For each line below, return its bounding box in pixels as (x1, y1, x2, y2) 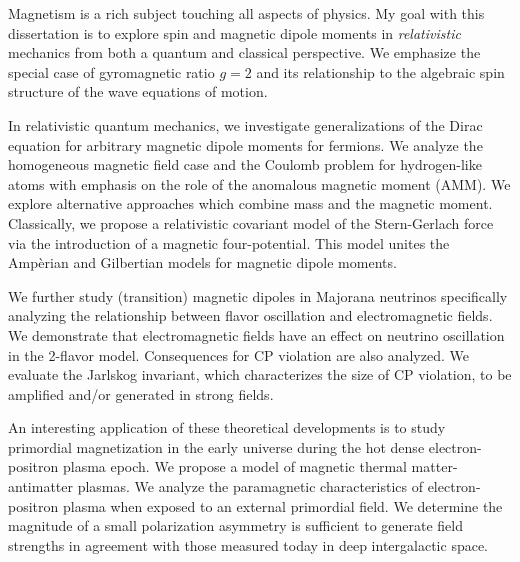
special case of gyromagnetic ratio (8, 61, 215, 82)
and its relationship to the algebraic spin (256, 61, 505, 82)
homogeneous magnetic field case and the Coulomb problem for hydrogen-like (8, 154, 482, 175)
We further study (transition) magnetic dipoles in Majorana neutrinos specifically (8, 285, 508, 306)
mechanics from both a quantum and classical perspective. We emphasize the (8, 42, 481, 63)
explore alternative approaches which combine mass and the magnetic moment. (8, 193, 493, 214)
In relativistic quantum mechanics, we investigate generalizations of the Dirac (8, 114, 483, 135)
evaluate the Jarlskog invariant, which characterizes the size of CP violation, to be (8, 364, 512, 385)
